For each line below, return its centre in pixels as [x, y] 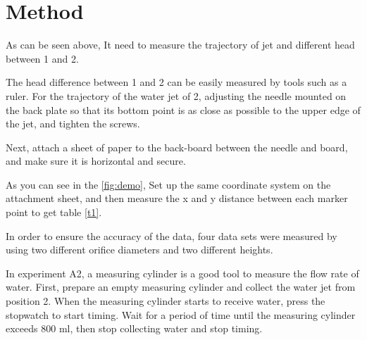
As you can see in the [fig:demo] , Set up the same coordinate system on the [168, 184]
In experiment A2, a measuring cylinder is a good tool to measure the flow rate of [182, 273]
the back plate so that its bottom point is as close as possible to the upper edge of [183, 109]
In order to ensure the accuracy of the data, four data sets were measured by [172, 235]
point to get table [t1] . [54, 212]
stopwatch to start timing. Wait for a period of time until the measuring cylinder [181, 314]
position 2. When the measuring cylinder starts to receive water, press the [166, 301]
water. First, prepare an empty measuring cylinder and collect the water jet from [181, 287]
